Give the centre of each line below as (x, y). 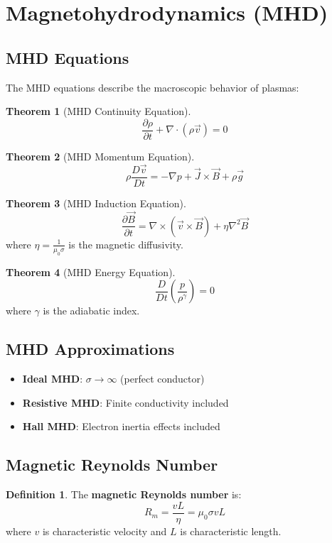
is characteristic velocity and (105, 531)
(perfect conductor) (162, 379)
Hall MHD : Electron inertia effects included (121, 426)
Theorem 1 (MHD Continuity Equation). (98, 111)
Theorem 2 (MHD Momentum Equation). (100, 156)
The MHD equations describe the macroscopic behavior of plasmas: (152, 87)
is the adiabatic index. (91, 311)
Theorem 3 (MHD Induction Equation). (96, 203)
